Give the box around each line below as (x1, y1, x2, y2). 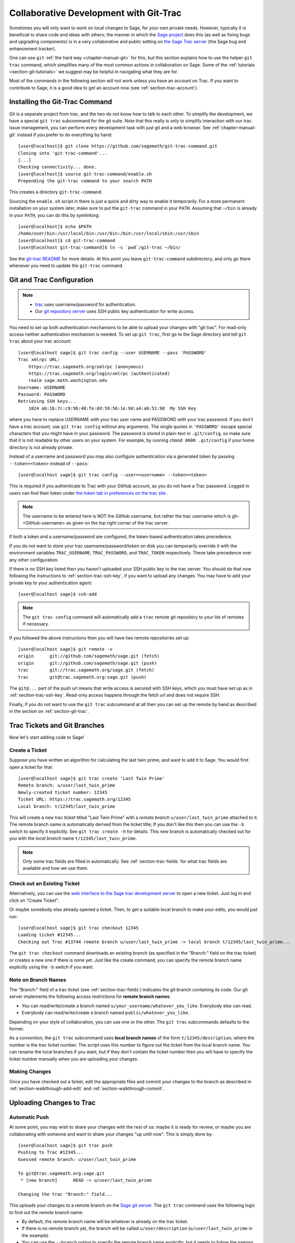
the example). (21, 1232, 50, 1238)
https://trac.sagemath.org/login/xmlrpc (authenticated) (28, 370, 170, 376)
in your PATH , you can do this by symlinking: (9, 212, 100, 218)
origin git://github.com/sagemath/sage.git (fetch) (18, 653, 160, 659)
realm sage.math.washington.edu (28, 378, 107, 383)
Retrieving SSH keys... (18, 398, 76, 404)
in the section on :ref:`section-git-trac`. (9, 709, 89, 714)
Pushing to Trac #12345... (18, 1150, 84, 1155)
